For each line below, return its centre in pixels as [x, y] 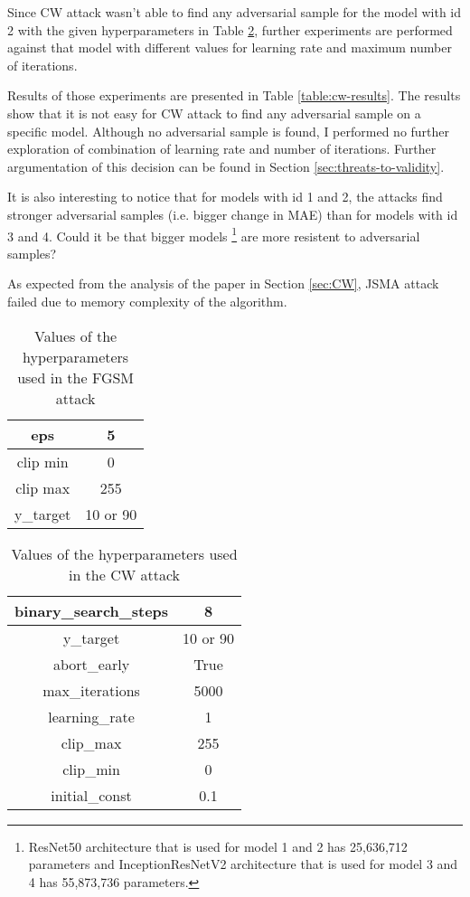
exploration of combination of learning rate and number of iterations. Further [222, 149]
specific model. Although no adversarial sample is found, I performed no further [229, 131]
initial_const [91, 795]
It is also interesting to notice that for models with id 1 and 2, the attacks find [225, 197]
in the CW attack [124, 574]
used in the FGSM [76, 377]
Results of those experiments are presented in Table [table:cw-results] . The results [234, 95]
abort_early [91, 664]
